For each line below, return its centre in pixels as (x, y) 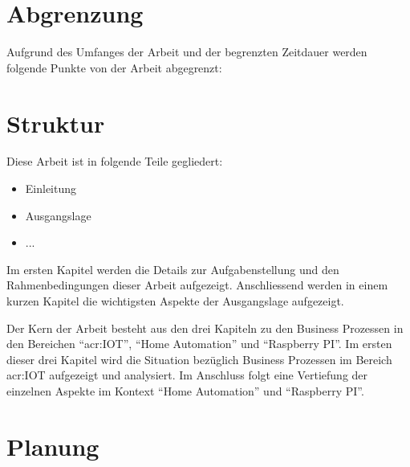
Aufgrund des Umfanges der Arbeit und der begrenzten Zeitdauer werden (187, 52)
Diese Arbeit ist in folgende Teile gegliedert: (115, 161)
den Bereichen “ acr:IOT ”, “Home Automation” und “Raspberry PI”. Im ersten (199, 344)
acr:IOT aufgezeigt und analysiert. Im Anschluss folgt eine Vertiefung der (187, 375)
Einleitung (51, 188)
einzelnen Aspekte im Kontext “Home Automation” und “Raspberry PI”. (185, 390)
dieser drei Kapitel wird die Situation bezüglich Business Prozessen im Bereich (199, 359)
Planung (53, 446)
